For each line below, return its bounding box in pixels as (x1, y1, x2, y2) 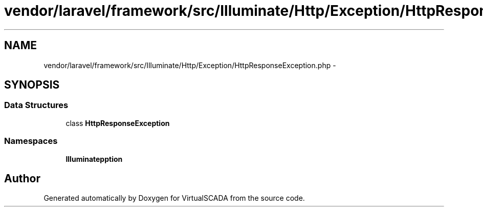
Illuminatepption (65, 154, 123, 163)
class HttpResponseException (65, 118, 170, 128)
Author (4, 172, 40, 185)
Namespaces (4, 136, 58, 146)
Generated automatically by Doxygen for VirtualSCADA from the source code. (43, 194, 305, 203)
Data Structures (4, 100, 69, 111)
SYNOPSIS (4, 78, 60, 92)
